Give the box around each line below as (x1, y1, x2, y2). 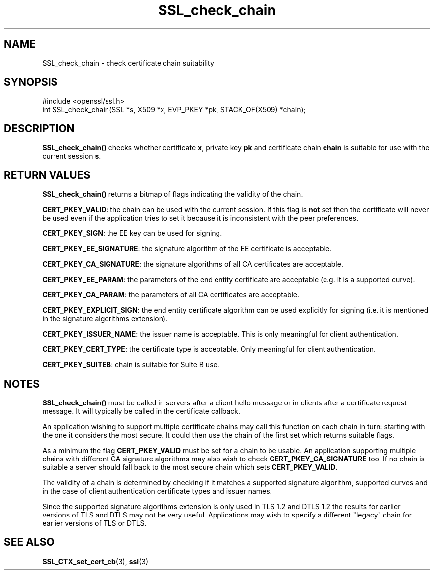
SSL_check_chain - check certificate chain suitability (42, 58, 214, 67)
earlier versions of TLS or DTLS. (42, 518, 147, 527)
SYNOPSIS (4, 76, 58, 89)
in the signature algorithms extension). (42, 314, 168, 323)
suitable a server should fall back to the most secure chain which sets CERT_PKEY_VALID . (42, 462, 338, 471)
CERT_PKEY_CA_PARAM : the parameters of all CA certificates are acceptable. (42, 290, 300, 299)
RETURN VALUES (4, 169, 91, 181)
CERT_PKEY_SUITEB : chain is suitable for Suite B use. (42, 360, 219, 369)
